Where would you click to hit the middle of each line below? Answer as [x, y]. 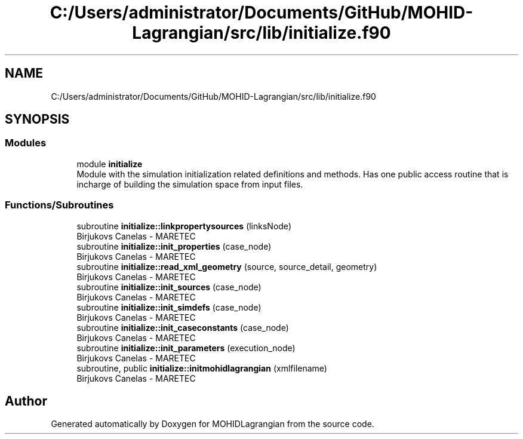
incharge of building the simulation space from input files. [190, 184]
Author [26, 401]
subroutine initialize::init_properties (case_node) [174, 246]
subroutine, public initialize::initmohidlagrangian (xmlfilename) [202, 368]
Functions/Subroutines [59, 205]
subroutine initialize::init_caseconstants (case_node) [183, 327]
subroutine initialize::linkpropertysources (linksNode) [184, 226]
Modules [26, 143]
